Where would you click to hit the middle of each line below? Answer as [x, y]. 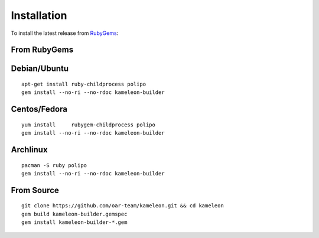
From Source [35, 190]
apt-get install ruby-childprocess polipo [84, 84]
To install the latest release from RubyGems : [65, 33]
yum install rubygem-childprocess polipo [89, 125]
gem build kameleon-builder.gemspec [74, 214]
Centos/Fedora [39, 109]
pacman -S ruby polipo [54, 165]
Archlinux [29, 150]
